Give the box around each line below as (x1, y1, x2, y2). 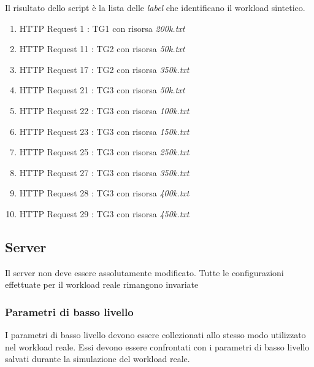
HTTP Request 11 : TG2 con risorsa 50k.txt (19, 42, 185, 55)
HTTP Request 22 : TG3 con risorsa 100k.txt (19, 104, 190, 117)
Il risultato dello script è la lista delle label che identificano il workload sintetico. (5, 1, 305, 14)
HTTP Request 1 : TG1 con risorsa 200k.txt (19, 21, 185, 34)
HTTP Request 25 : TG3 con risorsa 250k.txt (19, 145, 190, 158)
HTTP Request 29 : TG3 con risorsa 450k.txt (19, 207, 190, 220)
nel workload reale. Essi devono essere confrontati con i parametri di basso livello (5, 340, 310, 353)
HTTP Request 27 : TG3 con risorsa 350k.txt (19, 166, 190, 179)
